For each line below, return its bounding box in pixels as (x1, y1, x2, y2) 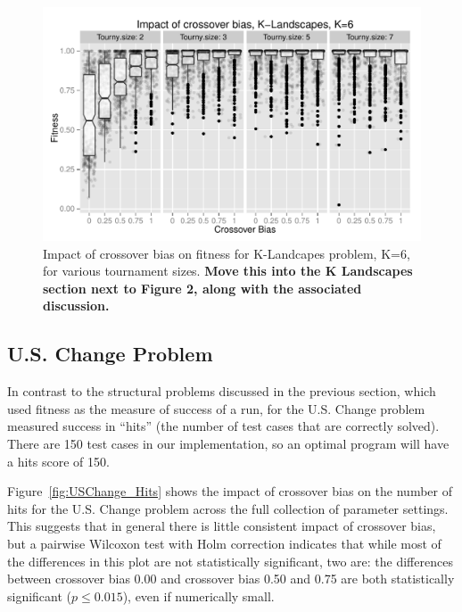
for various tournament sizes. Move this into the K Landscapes (43, 261, 413, 280)
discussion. (43, 296, 110, 315)
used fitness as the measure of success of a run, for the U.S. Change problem (7, 399, 425, 418)
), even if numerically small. (122, 586, 275, 605)
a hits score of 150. (7, 451, 110, 470)
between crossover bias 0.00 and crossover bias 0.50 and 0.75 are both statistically (7, 569, 455, 588)
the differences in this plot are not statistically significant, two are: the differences (7, 551, 453, 570)
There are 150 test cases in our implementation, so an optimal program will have (7, 434, 450, 453)
